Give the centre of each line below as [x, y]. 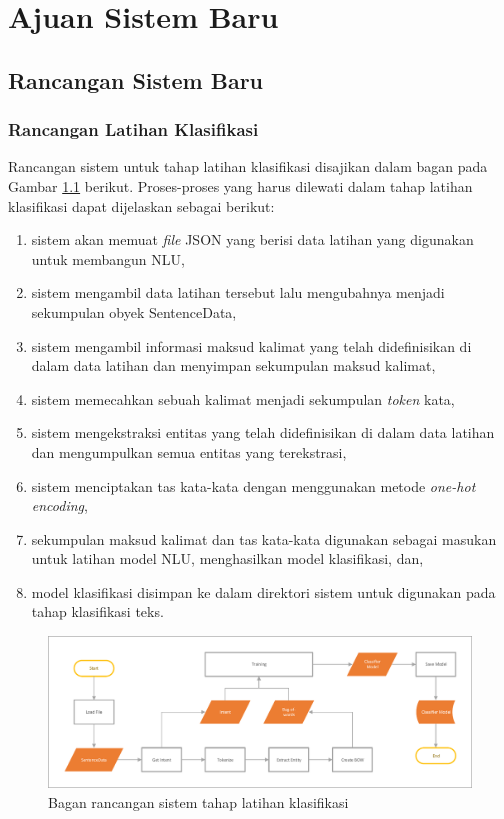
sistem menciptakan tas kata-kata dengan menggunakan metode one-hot [253, 485]
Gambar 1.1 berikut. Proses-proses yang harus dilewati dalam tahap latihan [240, 185]
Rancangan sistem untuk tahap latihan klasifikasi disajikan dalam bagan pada [248, 166]
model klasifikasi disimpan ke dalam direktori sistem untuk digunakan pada [263, 591]
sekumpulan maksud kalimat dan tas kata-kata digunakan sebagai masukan [264, 538]
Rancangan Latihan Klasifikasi [133, 129]
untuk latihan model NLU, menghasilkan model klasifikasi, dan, [227, 558]
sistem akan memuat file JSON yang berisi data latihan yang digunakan [252, 239]
